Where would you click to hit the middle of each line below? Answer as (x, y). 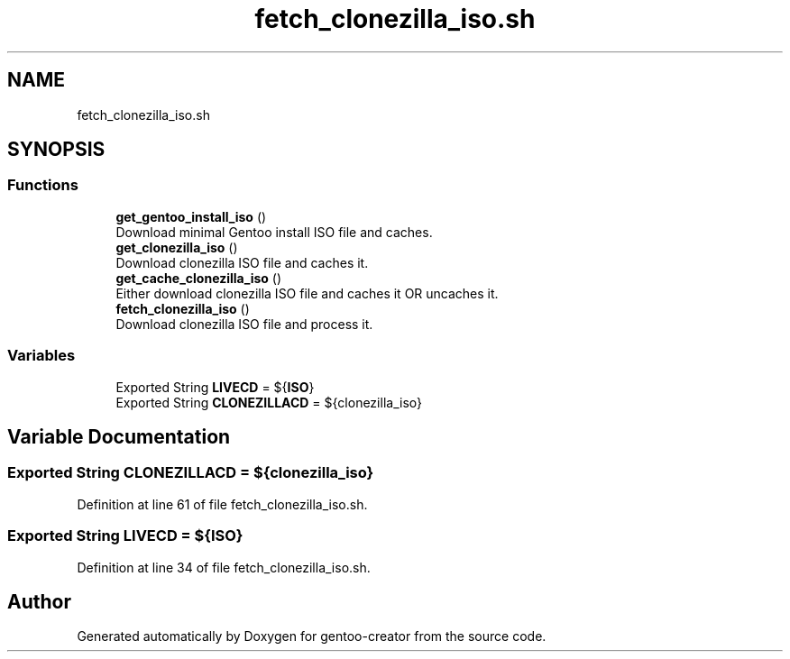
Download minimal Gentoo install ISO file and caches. (274, 232)
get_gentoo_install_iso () (191, 216)
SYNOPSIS (56, 150)
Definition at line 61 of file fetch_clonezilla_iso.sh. (222, 504)
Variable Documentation (119, 436)
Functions (43, 185)
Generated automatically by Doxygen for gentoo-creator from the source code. (312, 636)
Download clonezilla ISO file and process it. (244, 324)
